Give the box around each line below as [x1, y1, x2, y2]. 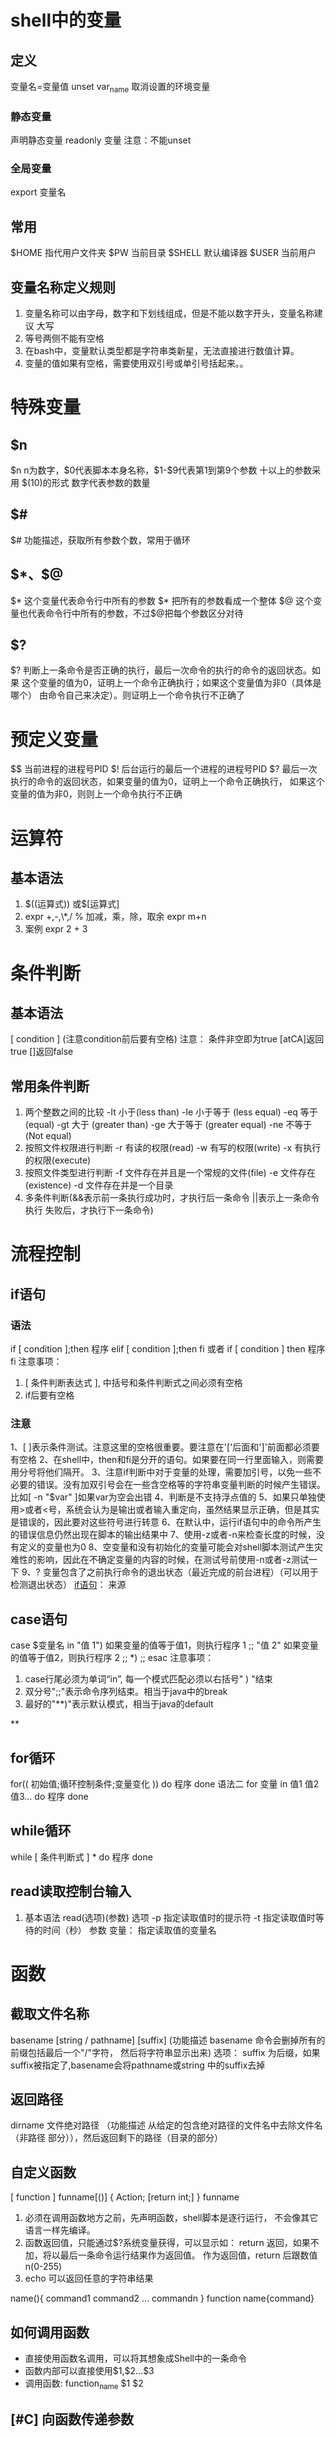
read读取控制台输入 [10, 1883, 132, 1900]
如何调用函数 [10, 2324, 90, 2341]
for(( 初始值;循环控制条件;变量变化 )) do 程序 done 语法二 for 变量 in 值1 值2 [10, 1778, 320, 1790]
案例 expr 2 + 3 [24, 923, 88, 935]
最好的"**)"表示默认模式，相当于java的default [24, 1698, 214, 1710]
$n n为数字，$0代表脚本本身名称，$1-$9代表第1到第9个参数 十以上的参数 [10, 464, 313, 476]
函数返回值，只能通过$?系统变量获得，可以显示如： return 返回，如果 [24, 2237, 311, 2249]
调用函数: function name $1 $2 [24, 2377, 144, 2391]
